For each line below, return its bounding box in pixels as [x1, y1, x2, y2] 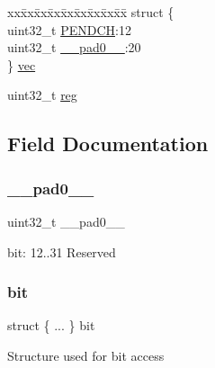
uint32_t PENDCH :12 [7, 20, 131, 39]
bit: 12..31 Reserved [7, 242, 116, 261]
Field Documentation [7, 130, 209, 157]
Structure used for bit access [7, 346, 165, 364]
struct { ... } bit [7, 316, 95, 335]
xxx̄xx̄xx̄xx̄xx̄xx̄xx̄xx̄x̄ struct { [7, 3, 175, 21]
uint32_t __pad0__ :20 [7, 38, 141, 57]
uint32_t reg [7, 85, 77, 104]
